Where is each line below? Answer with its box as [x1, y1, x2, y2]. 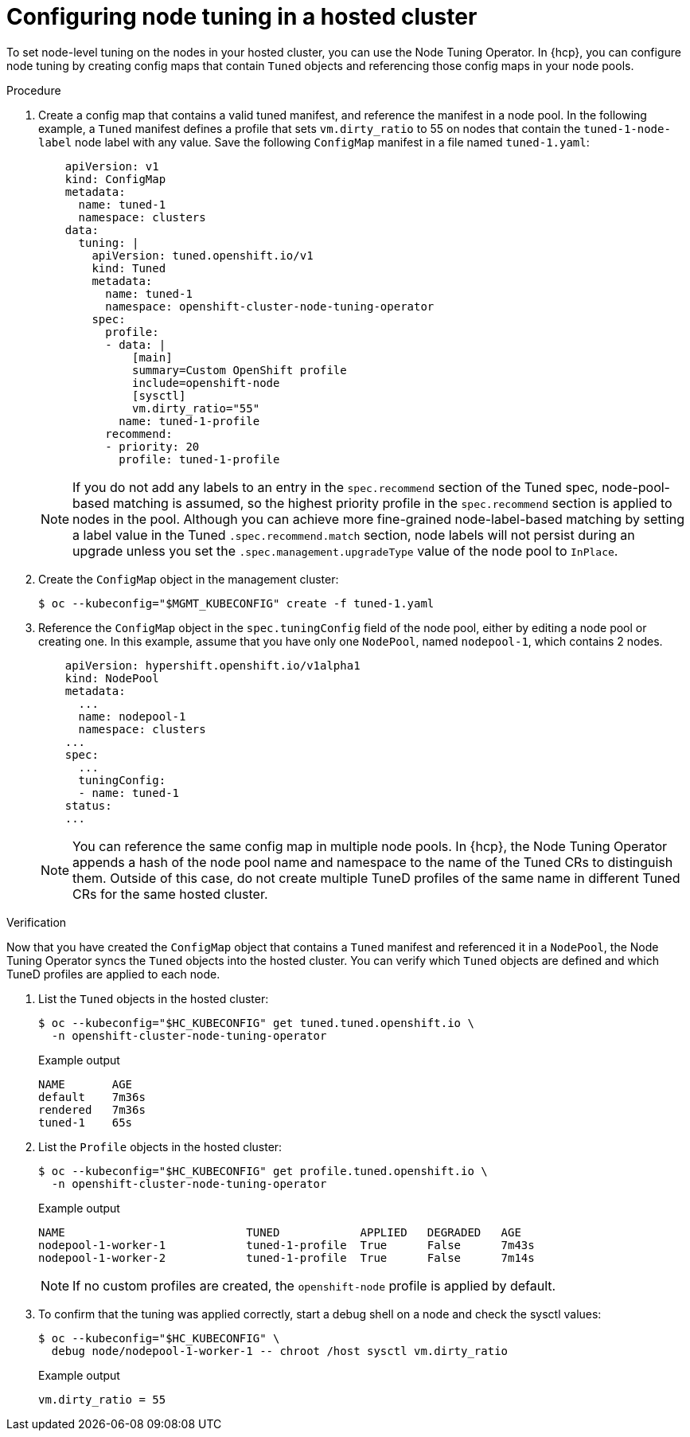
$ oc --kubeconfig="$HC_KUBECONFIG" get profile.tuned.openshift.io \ [38, 1164, 488, 1177]
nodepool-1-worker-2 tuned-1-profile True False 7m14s [38, 1251, 535, 1264]
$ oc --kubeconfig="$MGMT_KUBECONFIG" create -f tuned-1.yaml [38, 596, 435, 610]
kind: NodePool [64, 671, 159, 685]
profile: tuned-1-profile [119, 452, 280, 466]
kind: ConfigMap [64, 172, 166, 185]
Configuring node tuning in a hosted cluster [6, 3, 478, 30]
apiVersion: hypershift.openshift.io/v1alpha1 [64, 658, 361, 672]
